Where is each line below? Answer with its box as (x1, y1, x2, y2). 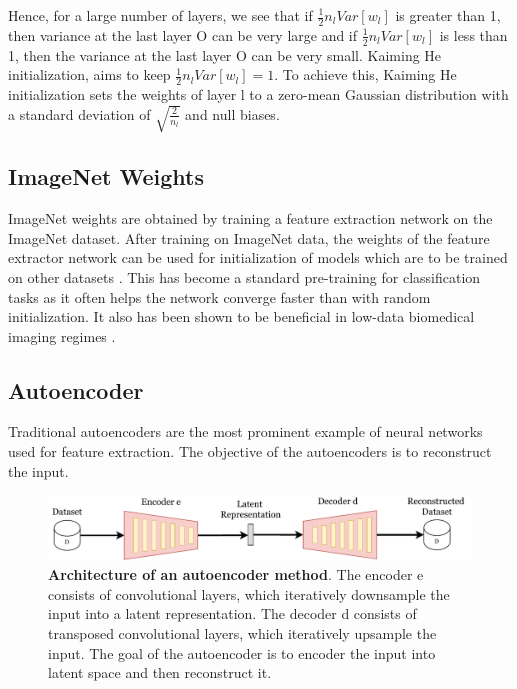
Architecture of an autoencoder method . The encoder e (48, 564, 424, 585)
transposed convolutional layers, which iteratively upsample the (48, 623, 437, 644)
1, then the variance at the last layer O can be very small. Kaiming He (8, 44, 442, 65)
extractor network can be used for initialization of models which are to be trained (8, 247, 508, 268)
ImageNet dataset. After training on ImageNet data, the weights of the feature (8, 227, 490, 248)
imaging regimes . (8, 325, 116, 346)
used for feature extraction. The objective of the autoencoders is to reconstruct (8, 441, 492, 462)
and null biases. (185, 103, 280, 124)
